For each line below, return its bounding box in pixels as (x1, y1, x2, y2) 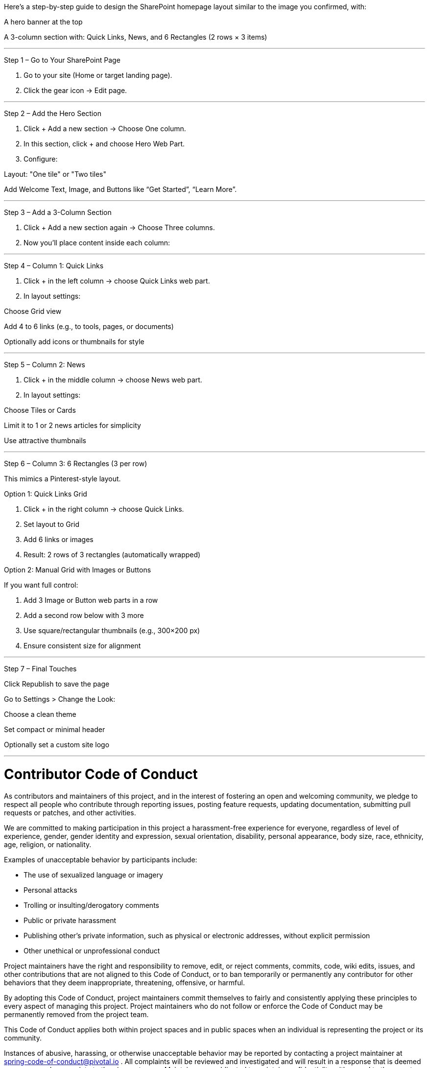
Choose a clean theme (4, 710, 76, 718)
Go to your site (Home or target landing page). (24, 71, 172, 79)
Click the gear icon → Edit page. (24, 86, 127, 95)
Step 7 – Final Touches (4, 665, 77, 673)
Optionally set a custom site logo (4, 740, 110, 749)
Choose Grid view (4, 307, 62, 315)
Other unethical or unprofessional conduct (24, 946, 160, 955)
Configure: (24, 155, 58, 163)
